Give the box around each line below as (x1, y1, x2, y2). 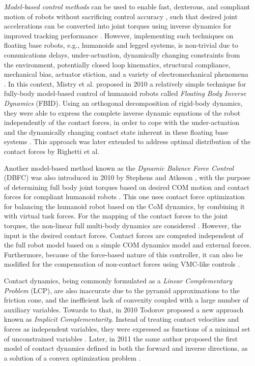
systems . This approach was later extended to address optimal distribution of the (4, 136, 251, 147)
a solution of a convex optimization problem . (4, 352, 141, 363)
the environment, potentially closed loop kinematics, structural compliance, (4, 59, 230, 69)
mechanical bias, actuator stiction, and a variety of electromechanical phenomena (4, 69, 249, 79)
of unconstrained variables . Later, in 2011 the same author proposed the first (4, 333, 238, 343)
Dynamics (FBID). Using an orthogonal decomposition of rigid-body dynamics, (4, 97, 243, 108)
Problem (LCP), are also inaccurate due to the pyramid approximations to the (4, 285, 240, 295)
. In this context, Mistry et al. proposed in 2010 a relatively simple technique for (4, 78, 246, 89)
